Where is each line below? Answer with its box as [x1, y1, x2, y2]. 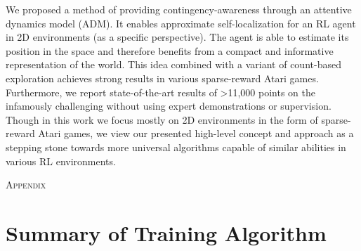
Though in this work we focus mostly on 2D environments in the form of [6, 112, 318, 127]
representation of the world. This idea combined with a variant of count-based [6, 57, 341, 72]
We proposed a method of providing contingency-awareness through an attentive [6, 2, 352, 16]
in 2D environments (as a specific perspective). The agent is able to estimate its [6, 30, 349, 44]
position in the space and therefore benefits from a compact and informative [6, 43, 334, 58]
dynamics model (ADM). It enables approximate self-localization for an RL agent [6, 15, 356, 30]
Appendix [6, 177, 46, 192]
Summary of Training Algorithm [6, 218, 327, 247]
